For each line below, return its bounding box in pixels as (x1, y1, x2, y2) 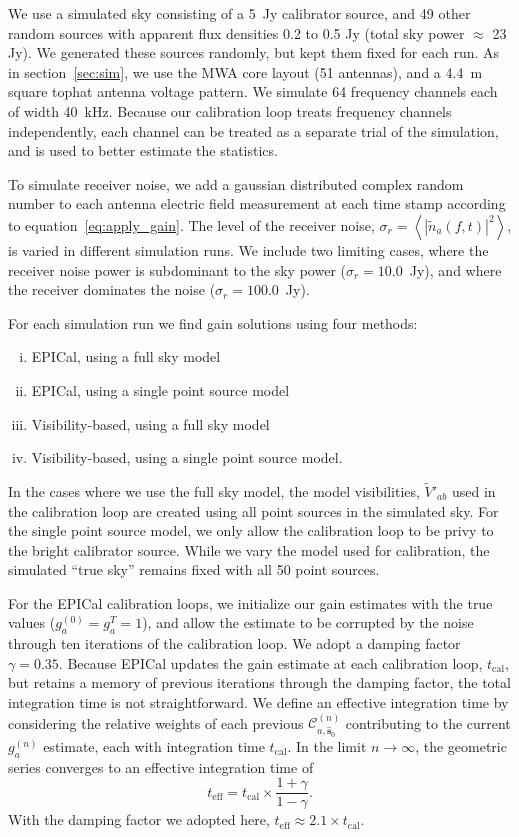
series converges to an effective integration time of (8, 756, 314, 777)
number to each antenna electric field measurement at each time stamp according (8, 193, 506, 214)
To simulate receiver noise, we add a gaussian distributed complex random (8, 173, 464, 194)
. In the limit (287, 735, 367, 756)
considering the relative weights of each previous (8, 712, 304, 733)
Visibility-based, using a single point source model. (31, 447, 343, 468)
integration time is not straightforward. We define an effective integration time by (8, 692, 509, 713)
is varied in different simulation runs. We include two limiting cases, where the (8, 239, 489, 260)
